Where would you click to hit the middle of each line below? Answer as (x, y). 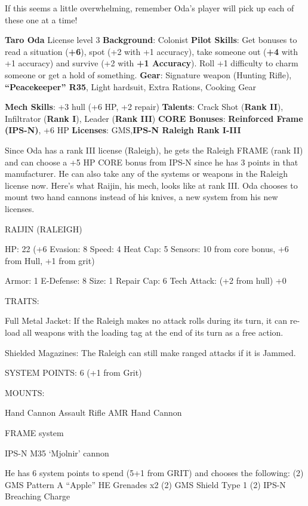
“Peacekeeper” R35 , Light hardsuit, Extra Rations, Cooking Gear (130, 86)
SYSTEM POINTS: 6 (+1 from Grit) (73, 372)
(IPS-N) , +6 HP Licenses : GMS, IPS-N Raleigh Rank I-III (123, 130)
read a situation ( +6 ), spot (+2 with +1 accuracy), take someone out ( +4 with (152, 51)
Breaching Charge (38, 496)
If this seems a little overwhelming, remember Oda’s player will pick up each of (150, 8)
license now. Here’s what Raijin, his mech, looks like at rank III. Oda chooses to (151, 185)
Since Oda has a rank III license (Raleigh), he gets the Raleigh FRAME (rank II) (154, 150)
